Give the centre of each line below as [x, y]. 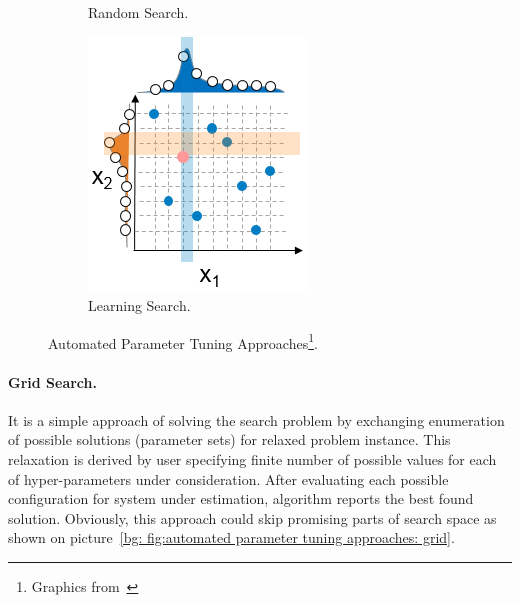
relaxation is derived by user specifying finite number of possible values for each [252, 459]
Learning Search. [139, 305]
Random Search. [138, 12]
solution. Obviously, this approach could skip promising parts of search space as [252, 517]
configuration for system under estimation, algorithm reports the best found [241, 498]
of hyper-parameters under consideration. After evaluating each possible [228, 478]
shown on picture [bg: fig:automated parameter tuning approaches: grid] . [231, 537]
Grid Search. [52, 381]
